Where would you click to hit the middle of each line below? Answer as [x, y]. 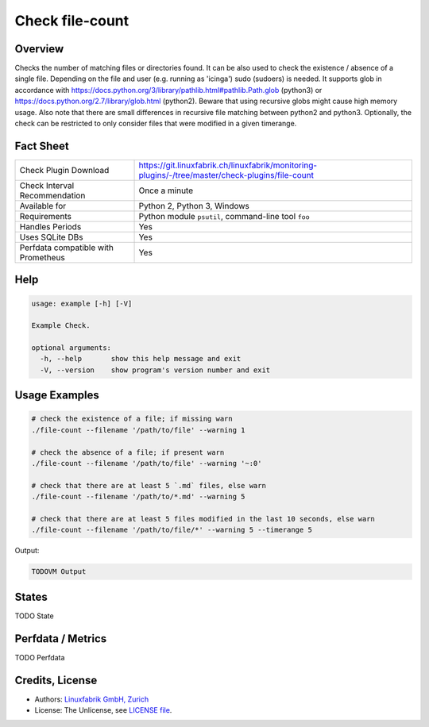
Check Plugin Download [64, 170]
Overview [39, 49]
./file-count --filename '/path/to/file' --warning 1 [138, 430]
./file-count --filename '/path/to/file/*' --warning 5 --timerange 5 [172, 530]
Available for [43, 206]
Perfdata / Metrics [61, 639]
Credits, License [56, 680]
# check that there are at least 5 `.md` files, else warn [149, 485]
